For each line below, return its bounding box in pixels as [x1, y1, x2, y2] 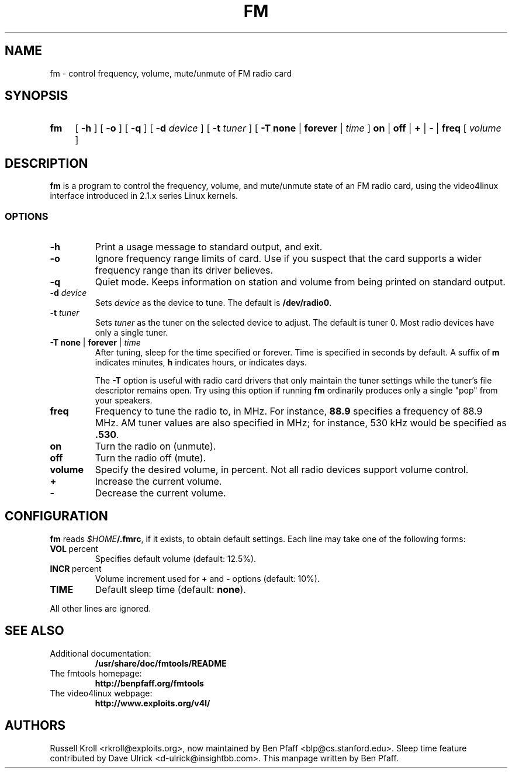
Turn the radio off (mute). [95, 452, 206, 464]
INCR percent [50, 563, 102, 574]
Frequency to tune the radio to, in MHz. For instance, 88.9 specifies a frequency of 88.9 [95, 405, 483, 417]
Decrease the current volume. [95, 487, 226, 499]
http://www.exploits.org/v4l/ [95, 698, 210, 708]
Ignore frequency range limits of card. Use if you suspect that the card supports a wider [95, 253, 482, 265]
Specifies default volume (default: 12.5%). [95, 553, 257, 564]
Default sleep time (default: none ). [95, 583, 246, 595]
